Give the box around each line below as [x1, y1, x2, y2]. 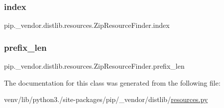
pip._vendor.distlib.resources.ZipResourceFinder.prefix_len [4, 61, 185, 71]
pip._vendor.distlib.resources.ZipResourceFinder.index [4, 20, 170, 30]
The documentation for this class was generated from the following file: [4, 77, 221, 88]
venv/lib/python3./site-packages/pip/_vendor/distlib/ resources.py [4, 94, 208, 105]
